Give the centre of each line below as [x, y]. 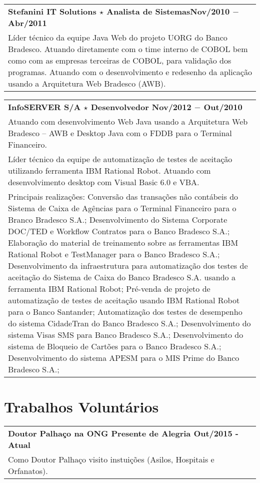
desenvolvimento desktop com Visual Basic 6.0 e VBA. [104, 182]
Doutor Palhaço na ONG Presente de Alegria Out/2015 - [123, 433]
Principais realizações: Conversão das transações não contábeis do [123, 196]
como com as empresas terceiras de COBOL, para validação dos [120, 60]
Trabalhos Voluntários [81, 407]
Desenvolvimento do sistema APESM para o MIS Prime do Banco [124, 358]
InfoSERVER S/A [44, 107]
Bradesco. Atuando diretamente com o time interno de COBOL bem [128, 49]
